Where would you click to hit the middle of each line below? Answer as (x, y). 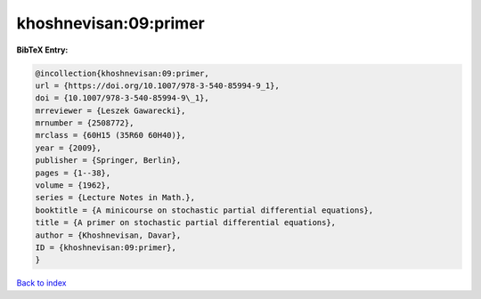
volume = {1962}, (73, 186)
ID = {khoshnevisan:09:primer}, (106, 248)
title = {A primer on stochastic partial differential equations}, (186, 223)
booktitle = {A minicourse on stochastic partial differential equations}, (204, 210)
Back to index (41, 283)
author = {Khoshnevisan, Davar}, (108, 235)
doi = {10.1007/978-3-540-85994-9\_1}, (122, 98)
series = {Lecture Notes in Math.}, (115, 198)
